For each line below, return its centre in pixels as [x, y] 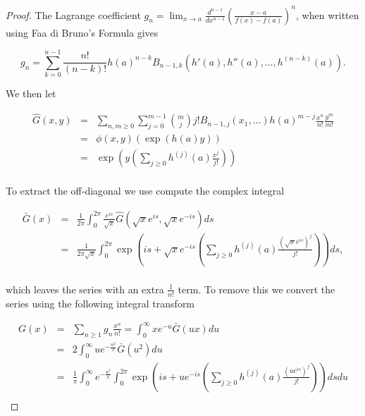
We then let [31, 93]
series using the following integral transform [100, 303]
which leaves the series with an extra [85, 289]
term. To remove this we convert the [256, 289]
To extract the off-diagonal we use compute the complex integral [145, 191]
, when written [328, 14]
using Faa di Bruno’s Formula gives [82, 32]
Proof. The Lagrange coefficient [73, 14]
